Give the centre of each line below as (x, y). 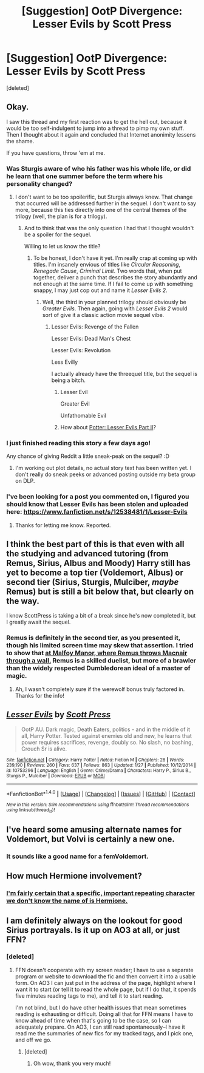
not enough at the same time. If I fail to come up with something (113, 284)
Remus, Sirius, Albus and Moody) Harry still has (99, 563)
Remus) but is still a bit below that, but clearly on (100, 592)
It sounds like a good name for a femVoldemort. (77, 856)
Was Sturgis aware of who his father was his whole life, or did (99, 168)
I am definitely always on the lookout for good (94, 920)
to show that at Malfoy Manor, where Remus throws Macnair (97, 653)
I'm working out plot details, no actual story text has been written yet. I (103, 468)
